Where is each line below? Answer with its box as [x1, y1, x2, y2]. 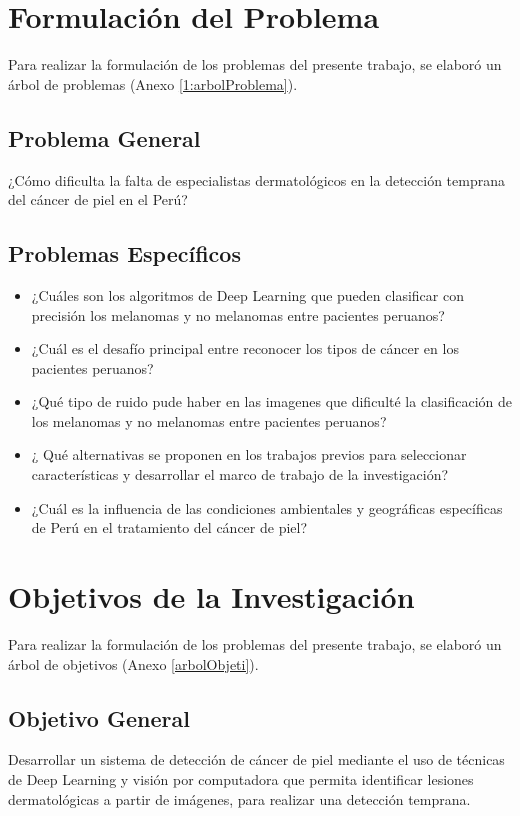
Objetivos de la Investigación [8, 576, 415, 617]
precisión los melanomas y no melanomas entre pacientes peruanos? [31, 304, 445, 325]
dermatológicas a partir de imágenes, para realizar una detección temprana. [8, 788, 471, 809]
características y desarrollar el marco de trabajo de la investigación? [31, 464, 449, 485]
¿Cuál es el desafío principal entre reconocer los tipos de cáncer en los [31, 338, 459, 359]
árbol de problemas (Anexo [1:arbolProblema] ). [8, 73, 298, 94]
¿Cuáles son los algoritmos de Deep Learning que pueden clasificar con [31, 284, 464, 305]
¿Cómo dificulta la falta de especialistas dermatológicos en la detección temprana [8, 169, 505, 190]
